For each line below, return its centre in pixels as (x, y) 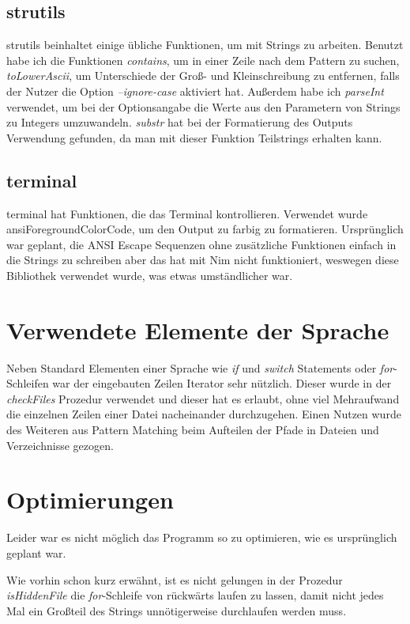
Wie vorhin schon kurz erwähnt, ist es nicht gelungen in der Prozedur (175, 579)
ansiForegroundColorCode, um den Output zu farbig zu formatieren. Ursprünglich (205, 229)
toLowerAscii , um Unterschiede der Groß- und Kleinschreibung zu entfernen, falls (203, 76)
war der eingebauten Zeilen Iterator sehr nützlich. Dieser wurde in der (222, 383)
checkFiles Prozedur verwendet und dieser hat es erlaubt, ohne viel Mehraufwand (203, 398)
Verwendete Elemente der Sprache (198, 329)
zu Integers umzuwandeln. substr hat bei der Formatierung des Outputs (180, 122)
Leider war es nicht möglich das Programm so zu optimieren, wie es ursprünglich (202, 537)
